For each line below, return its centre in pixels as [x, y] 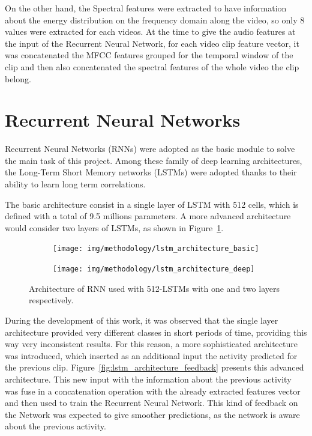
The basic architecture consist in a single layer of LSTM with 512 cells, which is [152, 204]
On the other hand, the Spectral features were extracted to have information [146, 8]
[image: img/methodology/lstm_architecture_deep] [154, 269]
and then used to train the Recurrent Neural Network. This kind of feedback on [151, 403]
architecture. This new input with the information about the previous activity [148, 379]
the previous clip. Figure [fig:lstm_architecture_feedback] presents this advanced [154, 367]
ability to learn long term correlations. [75, 184]
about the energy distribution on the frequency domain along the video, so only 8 [155, 20]
